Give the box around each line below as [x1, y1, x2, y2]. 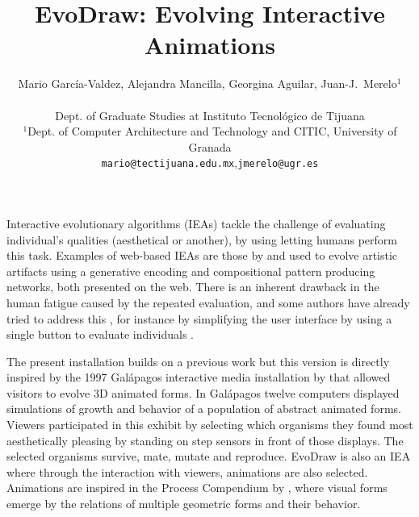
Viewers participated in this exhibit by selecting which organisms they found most [6, 416, 413, 433]
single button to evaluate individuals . [6, 326, 194, 343]
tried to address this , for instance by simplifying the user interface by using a [6, 310, 392, 327]
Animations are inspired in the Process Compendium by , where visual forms [6, 479, 388, 496]
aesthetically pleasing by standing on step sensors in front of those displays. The [6, 432, 404, 448]
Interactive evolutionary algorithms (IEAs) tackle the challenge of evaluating [6, 215, 386, 231]
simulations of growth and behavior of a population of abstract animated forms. [6, 400, 401, 417]
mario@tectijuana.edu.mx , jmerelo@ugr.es [101, 154, 319, 171]
